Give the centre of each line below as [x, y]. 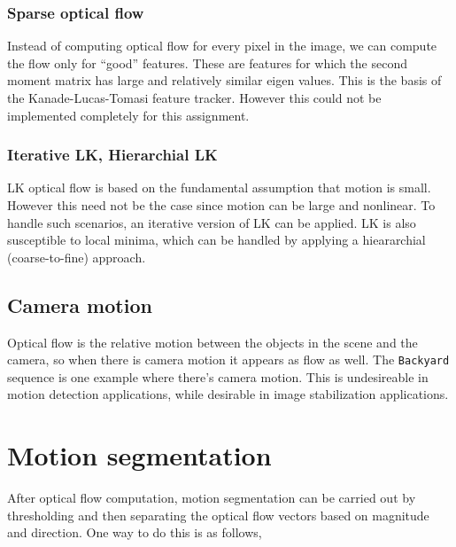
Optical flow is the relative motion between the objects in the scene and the [213, 342]
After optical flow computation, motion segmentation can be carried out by [212, 498]
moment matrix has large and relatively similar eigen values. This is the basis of [224, 80]
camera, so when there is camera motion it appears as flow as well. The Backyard [228, 359]
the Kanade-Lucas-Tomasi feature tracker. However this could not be [194, 98]
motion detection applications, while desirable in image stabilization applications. [228, 394]
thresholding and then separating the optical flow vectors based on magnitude [218, 515]
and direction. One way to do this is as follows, [135, 532]
